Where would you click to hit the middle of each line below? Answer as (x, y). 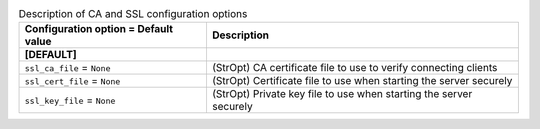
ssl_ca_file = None (67, 68)
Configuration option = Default (99, 29)
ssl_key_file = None (70, 100)
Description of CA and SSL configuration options (133, 14)
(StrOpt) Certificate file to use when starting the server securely (362, 81)
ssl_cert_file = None (72, 81)
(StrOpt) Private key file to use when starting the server (342, 94)
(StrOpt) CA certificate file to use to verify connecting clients (354, 68)
